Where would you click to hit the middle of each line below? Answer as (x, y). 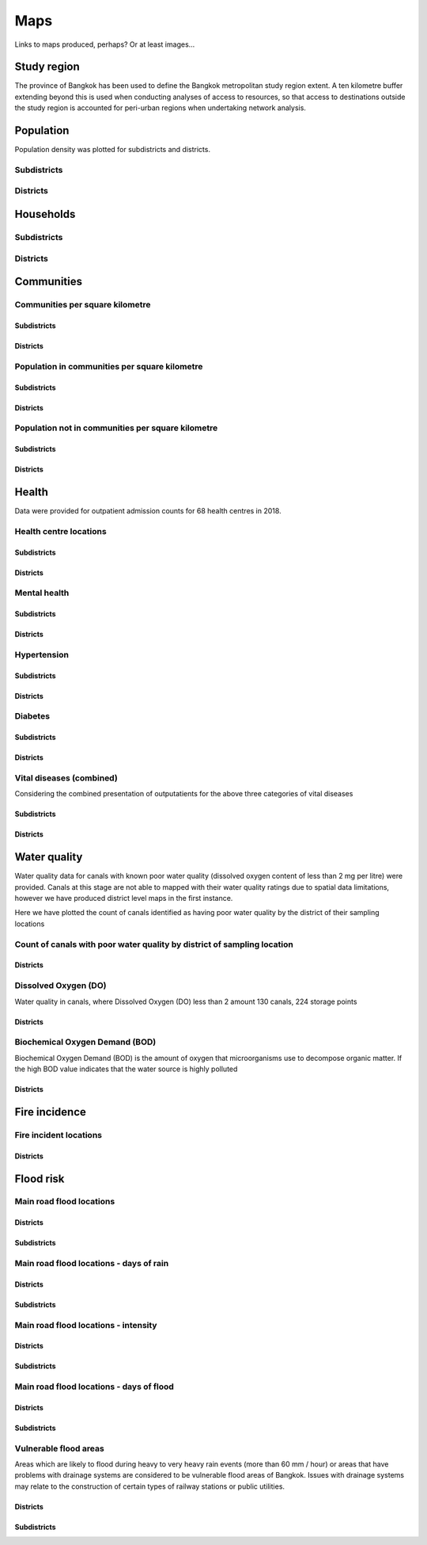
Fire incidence (51, 1112)
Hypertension (42, 654)
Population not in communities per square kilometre (116, 428)
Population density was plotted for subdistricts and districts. (113, 150)
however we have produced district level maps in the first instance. (124, 898)
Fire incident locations (59, 1135)
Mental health (42, 593)
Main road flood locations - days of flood (94, 1387)
